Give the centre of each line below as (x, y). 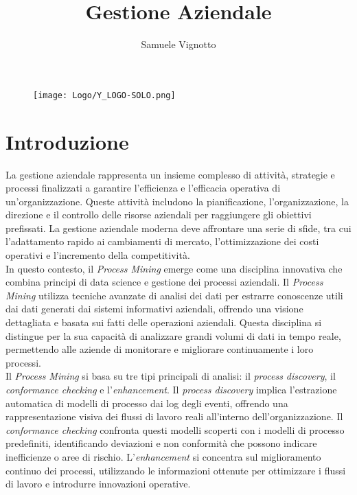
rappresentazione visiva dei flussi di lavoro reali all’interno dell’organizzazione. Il (174, 416)
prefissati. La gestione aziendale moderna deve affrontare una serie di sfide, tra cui (178, 228)
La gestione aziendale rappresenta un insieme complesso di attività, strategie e (170, 174)
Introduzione (67, 141)
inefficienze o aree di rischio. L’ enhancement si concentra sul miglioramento (163, 456)
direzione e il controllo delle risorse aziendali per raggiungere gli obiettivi (159, 215)
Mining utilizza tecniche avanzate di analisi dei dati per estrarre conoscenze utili (174, 295)
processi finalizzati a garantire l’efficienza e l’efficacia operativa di (143, 188)
